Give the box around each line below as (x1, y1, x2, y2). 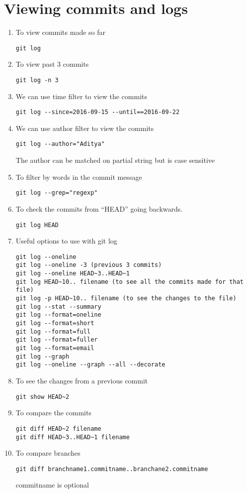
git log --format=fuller (15, 336, 98, 344)
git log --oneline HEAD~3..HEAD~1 (15, 270, 130, 277)
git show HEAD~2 (15, 393, 70, 400)
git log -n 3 (15, 76, 59, 84)
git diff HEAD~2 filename (15, 425, 101, 432)
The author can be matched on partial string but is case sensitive (15, 155, 215, 165)
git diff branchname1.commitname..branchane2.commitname (15, 465, 208, 473)
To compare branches (15, 448, 81, 458)
